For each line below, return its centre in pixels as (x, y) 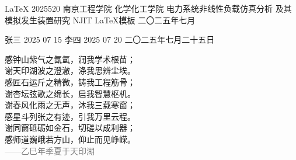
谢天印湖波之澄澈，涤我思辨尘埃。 (70, 70)
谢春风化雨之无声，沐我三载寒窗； (70, 105)
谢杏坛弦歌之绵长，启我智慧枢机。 (70, 93)
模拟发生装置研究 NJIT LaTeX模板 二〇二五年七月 (100, 20)
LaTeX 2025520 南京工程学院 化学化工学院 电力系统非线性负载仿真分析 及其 (148, 8)
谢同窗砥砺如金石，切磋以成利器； (70, 128)
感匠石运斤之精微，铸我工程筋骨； (70, 81)
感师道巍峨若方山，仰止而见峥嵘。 (70, 139)
